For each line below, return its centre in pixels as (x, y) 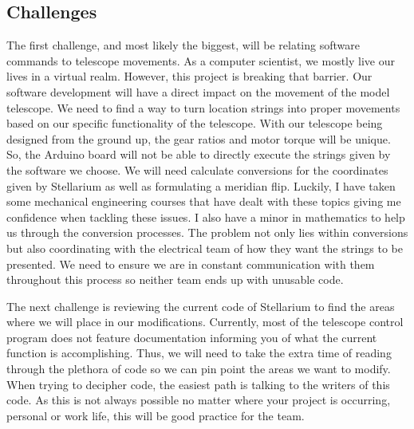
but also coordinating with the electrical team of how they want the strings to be (205, 248)
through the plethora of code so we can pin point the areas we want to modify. (199, 369)
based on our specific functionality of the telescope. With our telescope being (195, 123)
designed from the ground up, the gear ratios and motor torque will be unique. (199, 138)
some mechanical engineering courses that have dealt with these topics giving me (204, 201)
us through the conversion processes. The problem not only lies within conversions (207, 232)
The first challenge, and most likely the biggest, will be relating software (183, 45)
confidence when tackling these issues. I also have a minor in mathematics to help (206, 216)
